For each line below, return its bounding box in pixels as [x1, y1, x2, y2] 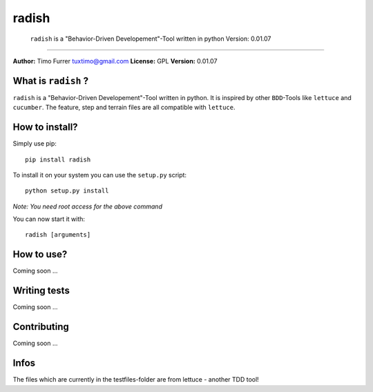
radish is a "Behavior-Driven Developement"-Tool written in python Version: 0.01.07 [30, 35, 271, 43]
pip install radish [25, 155, 91, 164]
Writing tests [12, 285, 70, 297]
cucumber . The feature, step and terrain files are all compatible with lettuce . [12, 104, 236, 112]
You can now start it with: [12, 215, 86, 224]
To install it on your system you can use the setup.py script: [12, 170, 186, 179]
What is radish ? [12, 75, 89, 86]
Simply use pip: [12, 139, 57, 148]
